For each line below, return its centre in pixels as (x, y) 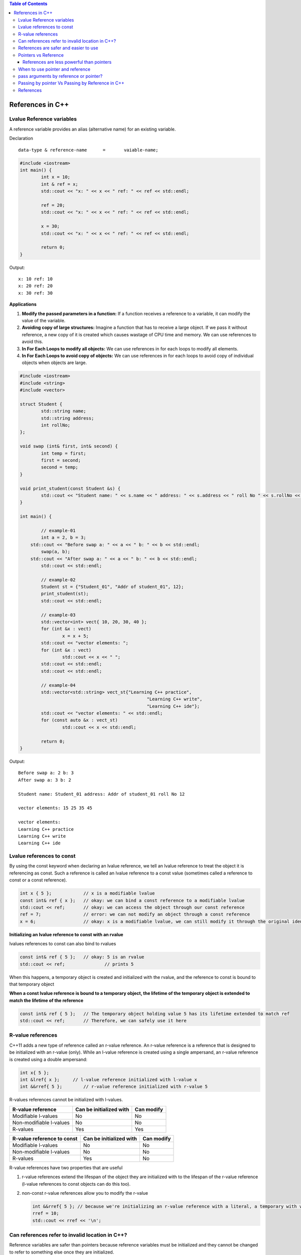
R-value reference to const (45, 1139)
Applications (23, 304)
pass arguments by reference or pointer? (60, 76)
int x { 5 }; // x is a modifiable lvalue (87, 893)
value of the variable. (44, 321)
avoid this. (33, 342)
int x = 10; (55, 177)
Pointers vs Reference (41, 55)
